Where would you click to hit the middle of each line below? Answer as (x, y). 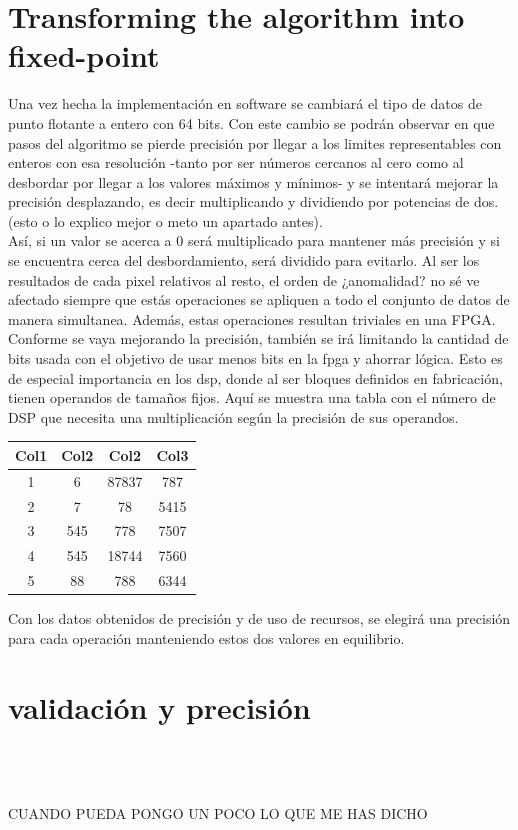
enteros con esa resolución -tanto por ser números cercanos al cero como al (236, 162)
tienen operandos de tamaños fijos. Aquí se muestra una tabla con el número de (252, 397)
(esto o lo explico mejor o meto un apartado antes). (165, 220)
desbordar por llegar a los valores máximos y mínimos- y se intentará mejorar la (253, 181)
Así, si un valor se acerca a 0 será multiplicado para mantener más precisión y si (254, 240)
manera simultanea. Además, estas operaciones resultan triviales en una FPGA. (252, 318)
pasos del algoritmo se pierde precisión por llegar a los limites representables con (255, 142)
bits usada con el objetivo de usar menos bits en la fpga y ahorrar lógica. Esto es (255, 358)
